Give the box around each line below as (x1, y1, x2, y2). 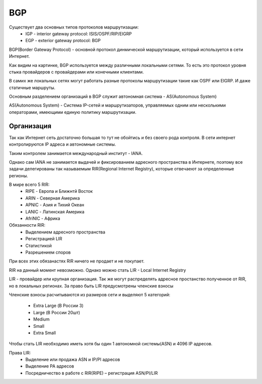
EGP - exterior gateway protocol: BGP (25, 38, 101, 44)
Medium (33, 316, 50, 322)
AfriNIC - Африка (25, 215, 61, 221)
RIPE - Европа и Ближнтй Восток (25, 188, 93, 194)
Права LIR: (9, 350, 31, 355)
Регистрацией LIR (25, 236, 63, 242)
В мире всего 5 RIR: (9, 182, 50, 187)
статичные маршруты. (9, 85, 56, 91)
